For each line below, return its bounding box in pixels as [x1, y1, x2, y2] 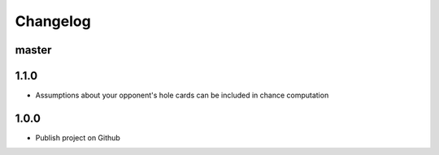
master [15, 43, 52, 57]
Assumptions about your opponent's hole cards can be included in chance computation [35, 90, 329, 101]
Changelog [15, 12, 91, 30]
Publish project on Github [35, 132, 121, 142]
